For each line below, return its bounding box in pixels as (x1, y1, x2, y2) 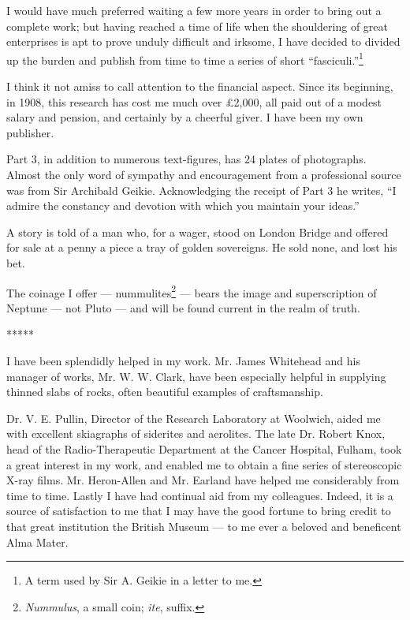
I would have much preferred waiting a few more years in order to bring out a (6, 2, 382, 18)
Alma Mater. (6, 533, 69, 550)
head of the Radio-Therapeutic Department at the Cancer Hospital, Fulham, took (6, 440, 402, 457)
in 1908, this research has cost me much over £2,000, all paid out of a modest (6, 93, 382, 110)
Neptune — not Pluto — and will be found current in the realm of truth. (6, 299, 360, 316)
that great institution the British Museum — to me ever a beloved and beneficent (6, 517, 401, 534)
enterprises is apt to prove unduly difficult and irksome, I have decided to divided (6, 33, 401, 50)
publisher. (6, 124, 54, 140)
